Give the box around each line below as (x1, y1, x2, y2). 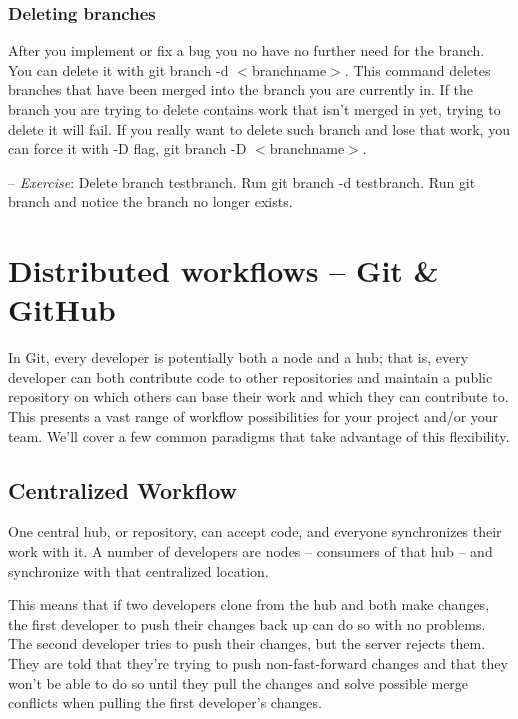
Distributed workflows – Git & (8, 250, 439, 291)
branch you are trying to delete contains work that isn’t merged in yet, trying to (8, 99, 501, 119)
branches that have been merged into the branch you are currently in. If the (8, 79, 474, 100)
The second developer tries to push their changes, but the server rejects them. (8, 633, 486, 654)
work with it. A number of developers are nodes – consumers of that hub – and (8, 541, 493, 562)
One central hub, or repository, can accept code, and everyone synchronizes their (8, 521, 502, 542)
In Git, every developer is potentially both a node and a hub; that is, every (8, 347, 469, 368)
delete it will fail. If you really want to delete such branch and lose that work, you (8, 118, 510, 139)
